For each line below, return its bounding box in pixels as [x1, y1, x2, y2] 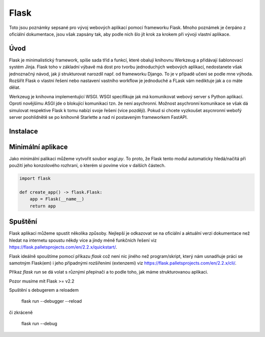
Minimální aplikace [9, 142, 68, 151]
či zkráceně [9, 309, 33, 315]
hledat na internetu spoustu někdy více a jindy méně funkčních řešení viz [9, 237, 157, 243]
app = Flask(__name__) [29, 197, 84, 202]
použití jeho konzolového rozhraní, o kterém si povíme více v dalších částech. [9, 163, 166, 168]
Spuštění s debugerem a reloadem [9, 287, 79, 293]
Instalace [9, 127, 38, 135]
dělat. [9, 84, 21, 90]
